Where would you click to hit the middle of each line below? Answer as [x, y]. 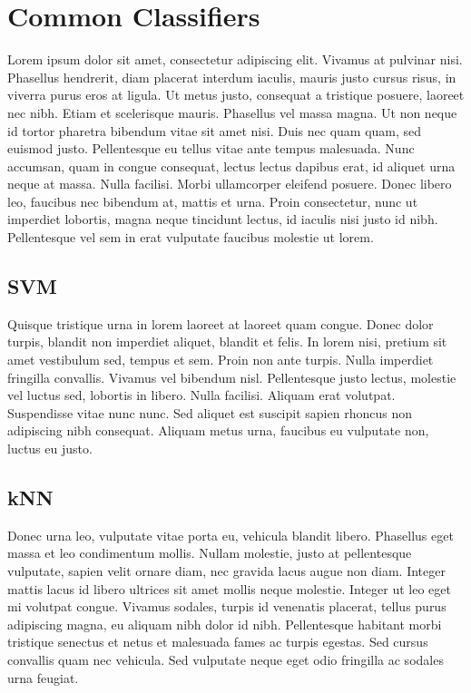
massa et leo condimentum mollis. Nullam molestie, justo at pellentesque [210, 553]
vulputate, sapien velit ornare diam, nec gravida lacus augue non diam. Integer [226, 571]
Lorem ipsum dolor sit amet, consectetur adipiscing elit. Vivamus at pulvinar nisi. [235, 59]
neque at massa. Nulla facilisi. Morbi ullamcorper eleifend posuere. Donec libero [230, 184]
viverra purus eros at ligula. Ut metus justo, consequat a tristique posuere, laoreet [236, 95]
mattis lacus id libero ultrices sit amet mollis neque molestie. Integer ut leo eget [229, 588]
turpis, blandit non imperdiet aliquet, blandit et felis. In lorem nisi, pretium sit [227, 342]
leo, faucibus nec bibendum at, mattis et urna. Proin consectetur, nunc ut [213, 201]
